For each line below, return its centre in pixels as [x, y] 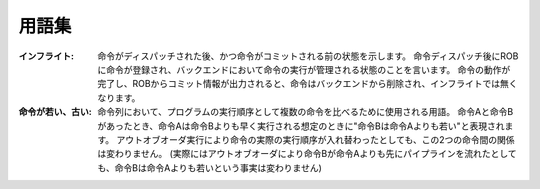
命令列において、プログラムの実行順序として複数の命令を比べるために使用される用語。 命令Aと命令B [305, 112]
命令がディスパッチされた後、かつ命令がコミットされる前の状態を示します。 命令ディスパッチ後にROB [308, 56]
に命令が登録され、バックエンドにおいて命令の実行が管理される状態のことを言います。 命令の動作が [304, 69]
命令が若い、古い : [55, 112]
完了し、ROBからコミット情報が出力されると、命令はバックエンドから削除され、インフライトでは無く [308, 84]
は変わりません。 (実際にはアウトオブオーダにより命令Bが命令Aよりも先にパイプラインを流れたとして [307, 154]
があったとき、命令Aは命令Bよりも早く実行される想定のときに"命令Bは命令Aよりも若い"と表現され [301, 126]
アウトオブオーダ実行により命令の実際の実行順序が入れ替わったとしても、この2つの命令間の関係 [315, 139]
